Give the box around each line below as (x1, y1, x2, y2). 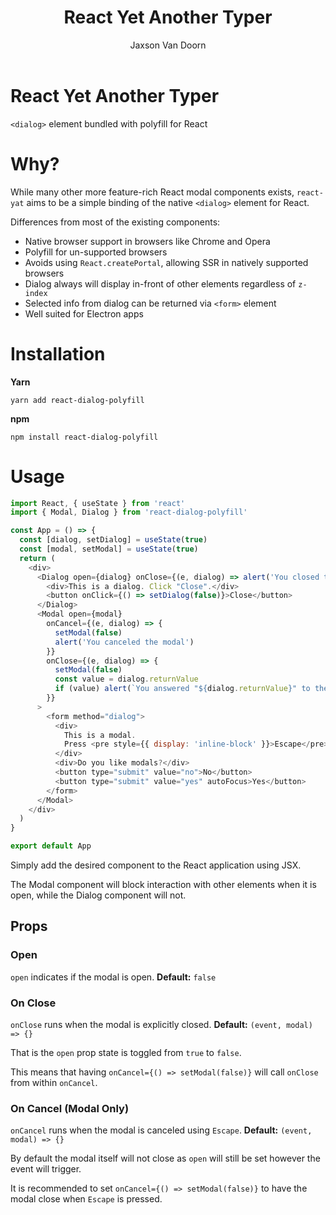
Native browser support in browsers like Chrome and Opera (24, 235, 271, 247)
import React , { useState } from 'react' (10, 498, 186, 508)
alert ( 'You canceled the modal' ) (54, 637, 195, 647)
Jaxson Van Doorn (129, 39, 207, 51)
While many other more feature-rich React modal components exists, (10, 186, 295, 198)
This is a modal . (63, 730, 137, 740)
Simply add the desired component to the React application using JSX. (10, 859, 302, 871)
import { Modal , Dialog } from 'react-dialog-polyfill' (10, 507, 248, 518)
